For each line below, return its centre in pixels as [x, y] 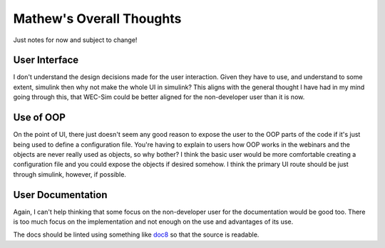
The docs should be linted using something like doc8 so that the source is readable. [136, 234]
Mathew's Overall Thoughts [97, 19]
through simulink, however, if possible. [70, 174]
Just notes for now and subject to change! [75, 40]
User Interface [46, 60]
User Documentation [60, 195]
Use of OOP [39, 118]
